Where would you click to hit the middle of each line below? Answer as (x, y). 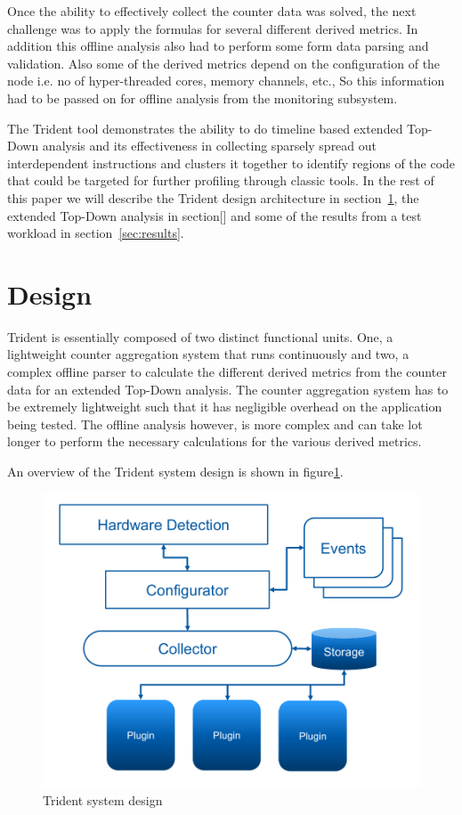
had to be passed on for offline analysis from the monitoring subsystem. (203, 98)
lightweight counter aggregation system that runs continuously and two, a (208, 354)
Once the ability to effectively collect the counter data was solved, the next (212, 11)
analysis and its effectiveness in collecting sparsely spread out (210, 146)
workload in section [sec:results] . (96, 233)
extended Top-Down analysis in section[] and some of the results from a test (215, 215)
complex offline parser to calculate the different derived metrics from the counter (227, 372)
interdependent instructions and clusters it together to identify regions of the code (231, 163)
